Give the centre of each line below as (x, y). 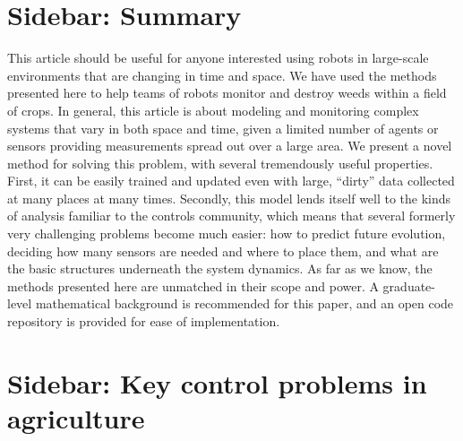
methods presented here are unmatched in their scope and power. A (193, 285)
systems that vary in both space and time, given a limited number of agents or (223, 128)
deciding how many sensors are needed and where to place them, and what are (223, 251)
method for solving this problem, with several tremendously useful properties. (220, 163)
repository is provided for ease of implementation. (144, 321)
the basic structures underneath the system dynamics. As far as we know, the (220, 268)
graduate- (409, 285)
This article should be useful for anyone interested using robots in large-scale (218, 58)
